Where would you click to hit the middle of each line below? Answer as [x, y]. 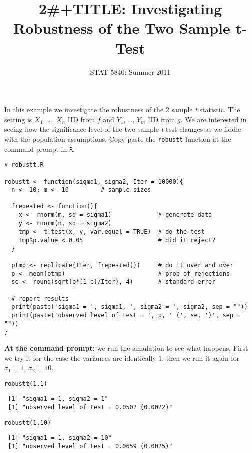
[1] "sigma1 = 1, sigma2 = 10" [60, 438]
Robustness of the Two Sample [122, 28]
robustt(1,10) [28, 423]
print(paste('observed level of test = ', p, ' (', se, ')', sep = [126, 315]
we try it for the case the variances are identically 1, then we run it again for [122, 358]
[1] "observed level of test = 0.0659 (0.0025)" [90, 447]
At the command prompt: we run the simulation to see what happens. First [126, 348]
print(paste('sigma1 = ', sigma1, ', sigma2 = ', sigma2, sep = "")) [130, 307]
